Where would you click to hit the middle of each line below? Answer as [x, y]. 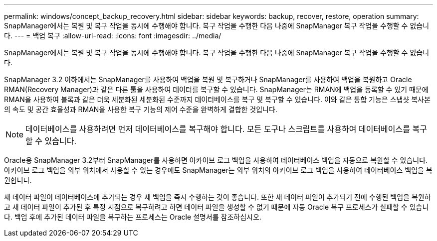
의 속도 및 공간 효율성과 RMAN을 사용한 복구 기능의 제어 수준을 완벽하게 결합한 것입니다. [141, 109]
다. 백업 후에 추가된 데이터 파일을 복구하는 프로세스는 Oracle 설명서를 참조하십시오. [133, 217]
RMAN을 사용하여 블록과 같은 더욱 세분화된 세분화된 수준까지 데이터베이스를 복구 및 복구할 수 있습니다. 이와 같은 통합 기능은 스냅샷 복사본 [217, 99]
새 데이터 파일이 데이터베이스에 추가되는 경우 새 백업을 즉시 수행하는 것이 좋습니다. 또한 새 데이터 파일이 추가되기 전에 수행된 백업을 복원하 [218, 197]
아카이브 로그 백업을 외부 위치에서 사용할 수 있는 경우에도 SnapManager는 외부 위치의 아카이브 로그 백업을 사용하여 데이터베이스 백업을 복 [218, 170]
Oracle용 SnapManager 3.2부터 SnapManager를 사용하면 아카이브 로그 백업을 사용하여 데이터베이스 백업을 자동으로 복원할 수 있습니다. [216, 160]
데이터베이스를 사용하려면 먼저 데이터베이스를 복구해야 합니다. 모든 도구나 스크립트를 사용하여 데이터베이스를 [218, 129]
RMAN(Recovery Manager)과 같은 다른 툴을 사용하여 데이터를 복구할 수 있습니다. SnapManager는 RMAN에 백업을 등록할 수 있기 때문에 [216, 89]
